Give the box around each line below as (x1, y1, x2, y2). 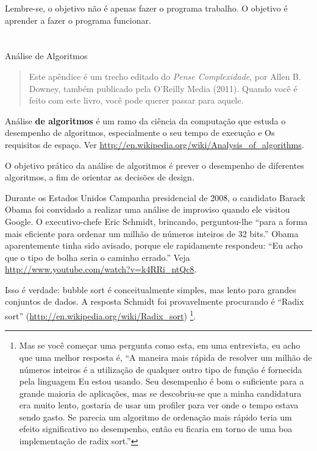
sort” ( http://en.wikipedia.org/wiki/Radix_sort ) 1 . (5, 308, 196, 322)
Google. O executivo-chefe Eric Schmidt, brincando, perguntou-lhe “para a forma (5, 215, 308, 227)
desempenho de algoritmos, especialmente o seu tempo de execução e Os (5, 126, 275, 139)
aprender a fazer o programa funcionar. (5, 13, 151, 26)
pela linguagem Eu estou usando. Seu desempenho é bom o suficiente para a (19, 375, 304, 388)
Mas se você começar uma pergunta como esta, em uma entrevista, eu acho (19, 339, 301, 352)
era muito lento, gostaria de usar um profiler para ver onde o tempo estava (19, 399, 299, 411)
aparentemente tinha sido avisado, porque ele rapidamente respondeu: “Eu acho (5, 239, 303, 252)
